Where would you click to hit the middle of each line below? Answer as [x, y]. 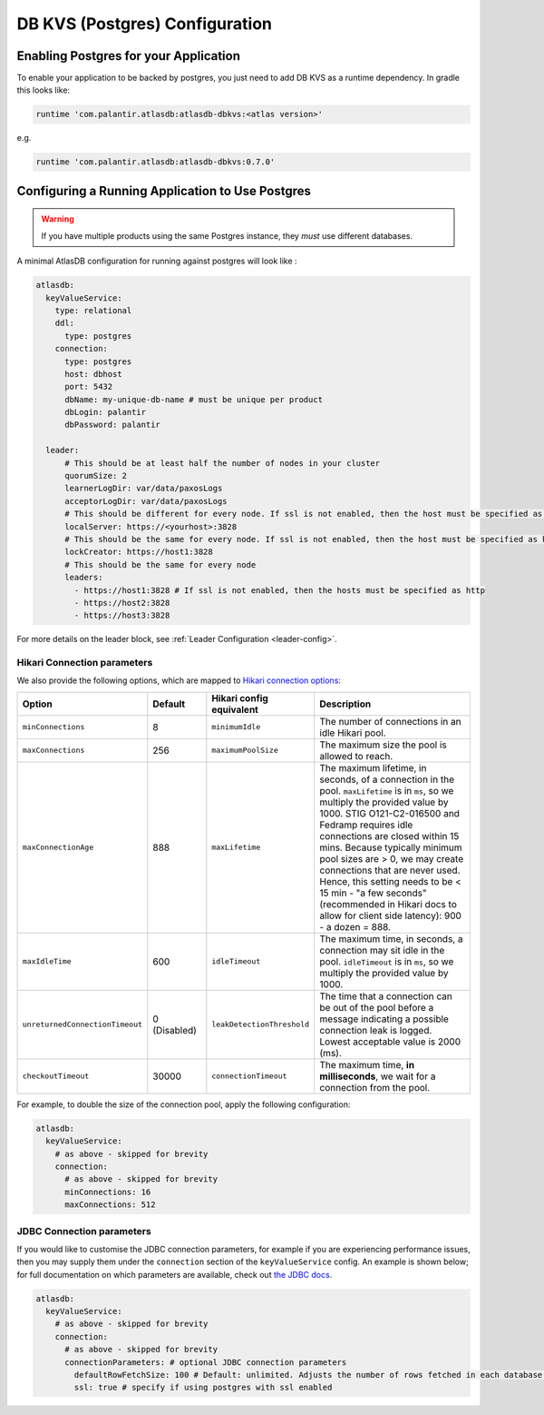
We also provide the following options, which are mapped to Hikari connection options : [179, 680]
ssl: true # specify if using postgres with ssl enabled [203, 1388]
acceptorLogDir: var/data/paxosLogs [146, 501]
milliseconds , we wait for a [378, 1076]
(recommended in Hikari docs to [388, 904]
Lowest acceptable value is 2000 [390, 1042]
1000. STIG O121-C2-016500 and [389, 813]
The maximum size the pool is [384, 745]
